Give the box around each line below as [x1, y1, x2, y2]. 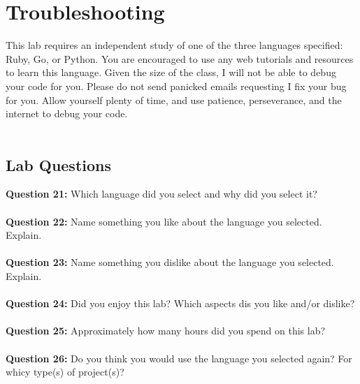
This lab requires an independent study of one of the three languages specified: [6, 38, 343, 52]
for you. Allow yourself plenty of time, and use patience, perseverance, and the [6, 92, 342, 107]
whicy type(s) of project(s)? [6, 364, 124, 379]
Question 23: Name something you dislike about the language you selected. [6, 255, 334, 269]
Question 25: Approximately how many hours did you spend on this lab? [6, 323, 326, 338]
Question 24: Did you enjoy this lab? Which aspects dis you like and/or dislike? [6, 296, 355, 311]
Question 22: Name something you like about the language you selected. [6, 214, 322, 228]
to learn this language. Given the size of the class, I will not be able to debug [6, 65, 336, 80]
